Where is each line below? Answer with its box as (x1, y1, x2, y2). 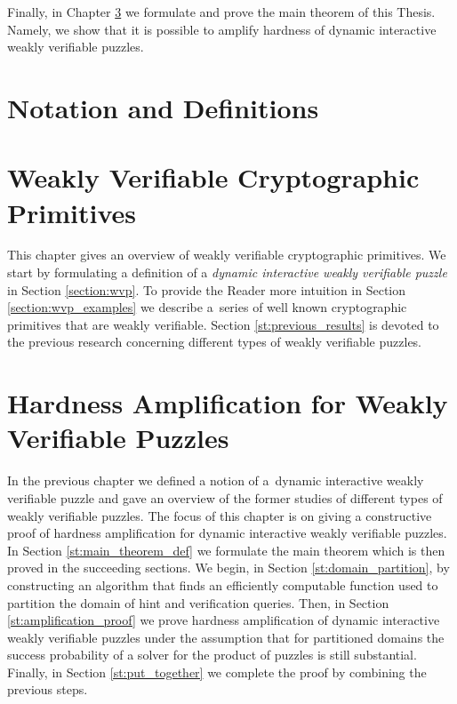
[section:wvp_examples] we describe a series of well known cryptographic (7, 298, 407, 316)
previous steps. (7, 680, 88, 699)
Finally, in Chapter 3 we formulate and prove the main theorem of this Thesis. (7, 3, 436, 20)
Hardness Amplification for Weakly (7, 385, 448, 421)
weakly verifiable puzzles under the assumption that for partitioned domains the (7, 628, 445, 646)
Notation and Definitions (7, 89, 319, 125)
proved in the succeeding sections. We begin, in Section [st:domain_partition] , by (7, 558, 450, 577)
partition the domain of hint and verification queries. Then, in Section (7, 593, 389, 612)
